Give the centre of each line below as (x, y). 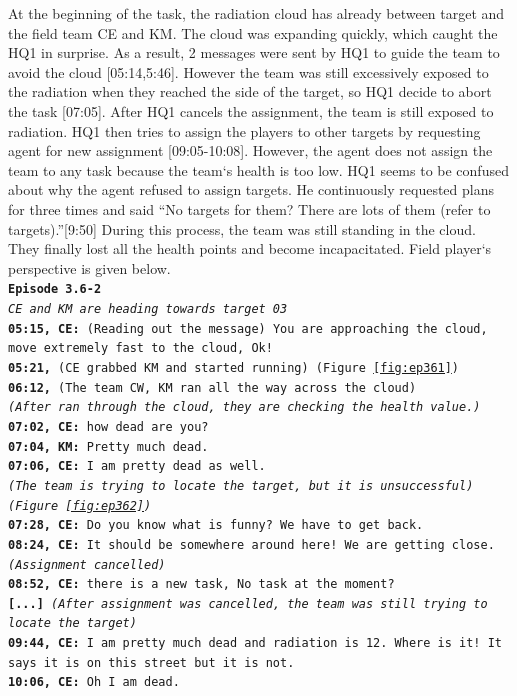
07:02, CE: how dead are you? (108, 426)
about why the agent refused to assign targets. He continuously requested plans (251, 189)
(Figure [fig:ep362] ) (80, 505)
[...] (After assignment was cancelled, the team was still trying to (248, 603)
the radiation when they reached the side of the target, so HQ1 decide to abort (250, 91)
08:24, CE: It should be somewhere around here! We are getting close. (251, 544)
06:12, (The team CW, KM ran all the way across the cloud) (212, 387)
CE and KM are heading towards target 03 (148, 308)
